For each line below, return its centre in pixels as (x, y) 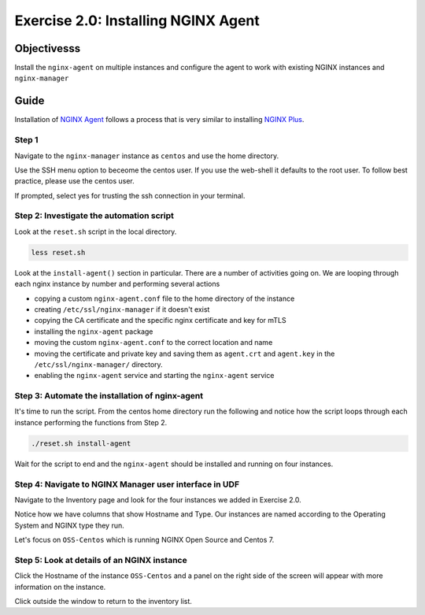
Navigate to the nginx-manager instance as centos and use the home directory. (147, 156)
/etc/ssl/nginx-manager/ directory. (98, 364)
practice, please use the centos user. (74, 181)
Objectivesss (48, 48)
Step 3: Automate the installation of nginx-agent (109, 396)
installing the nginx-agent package (94, 332)
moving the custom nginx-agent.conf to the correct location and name (153, 343)
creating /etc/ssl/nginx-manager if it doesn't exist (122, 309)
